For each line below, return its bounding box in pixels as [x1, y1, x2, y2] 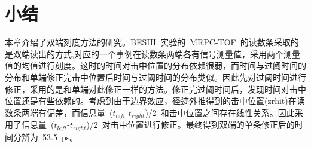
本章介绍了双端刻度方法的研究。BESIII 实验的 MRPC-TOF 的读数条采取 [5, 36, 291, 48]
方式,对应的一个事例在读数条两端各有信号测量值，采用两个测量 [54, 47, 300, 60]
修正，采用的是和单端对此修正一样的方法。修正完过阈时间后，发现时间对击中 [5, 82, 306, 95]
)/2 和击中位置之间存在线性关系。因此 [145, 106, 295, 118]
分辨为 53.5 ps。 [13, 130, 78, 143]
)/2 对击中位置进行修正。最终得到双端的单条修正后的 [86, 118, 295, 131]
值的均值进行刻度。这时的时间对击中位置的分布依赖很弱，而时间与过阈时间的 [5, 59, 306, 72]
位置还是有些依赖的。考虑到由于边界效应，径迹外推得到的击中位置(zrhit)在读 [5, 94, 305, 107]
